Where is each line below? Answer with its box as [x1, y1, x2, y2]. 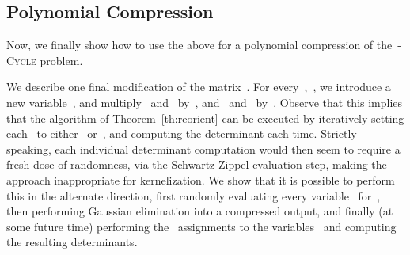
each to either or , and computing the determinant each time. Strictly [6, 125, 357, 142]
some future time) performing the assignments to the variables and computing [6, 218, 397, 234]
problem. [40, 51, 83, 68]
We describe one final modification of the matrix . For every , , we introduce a [6, 78, 391, 95]
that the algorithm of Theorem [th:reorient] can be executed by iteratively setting [6, 109, 404, 126]
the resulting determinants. [6, 234, 138, 250]
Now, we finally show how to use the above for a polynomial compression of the [6, 36, 393, 53]
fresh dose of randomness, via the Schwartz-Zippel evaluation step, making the [6, 156, 387, 173]
